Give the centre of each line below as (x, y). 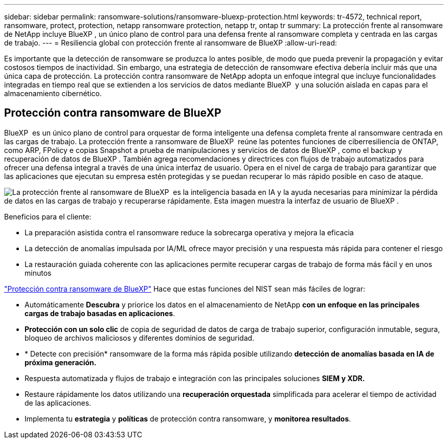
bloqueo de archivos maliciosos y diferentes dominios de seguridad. (140, 338)
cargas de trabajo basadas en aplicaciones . (100, 313)
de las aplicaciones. (58, 403)
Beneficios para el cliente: (48, 216)
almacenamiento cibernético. (53, 93)
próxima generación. (61, 362)
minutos (38, 273)
